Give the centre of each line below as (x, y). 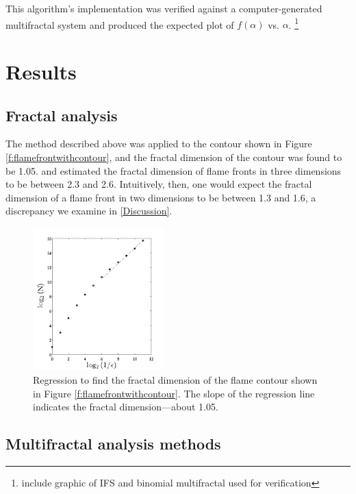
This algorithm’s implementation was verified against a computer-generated (164, 8)
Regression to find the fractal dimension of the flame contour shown (175, 380)
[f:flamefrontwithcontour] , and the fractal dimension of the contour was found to (174, 157)
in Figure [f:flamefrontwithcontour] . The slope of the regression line (174, 393)
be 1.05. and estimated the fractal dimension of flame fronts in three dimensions (174, 170)
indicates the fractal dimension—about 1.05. (126, 407)
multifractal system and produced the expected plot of (120, 24)
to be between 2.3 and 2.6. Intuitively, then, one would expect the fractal (159, 184)
